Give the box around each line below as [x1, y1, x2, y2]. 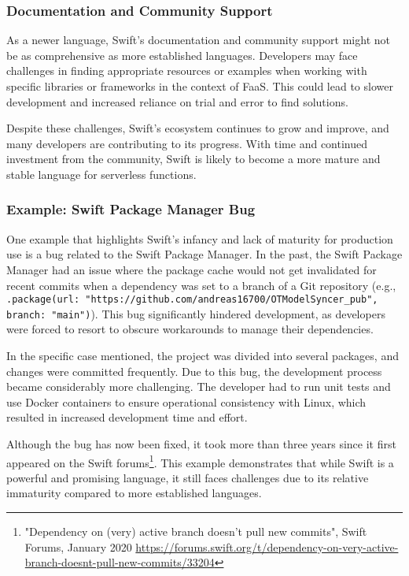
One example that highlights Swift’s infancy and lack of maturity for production [6, 230, 393, 247]
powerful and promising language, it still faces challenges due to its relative [6, 469, 369, 485]
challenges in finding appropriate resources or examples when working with [6, 62, 367, 79]
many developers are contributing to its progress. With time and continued [6, 135, 368, 151]
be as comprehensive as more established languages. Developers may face [6, 46, 358, 63]
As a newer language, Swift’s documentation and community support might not [6, 32, 390, 48]
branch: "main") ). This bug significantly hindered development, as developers [6, 305, 385, 321]
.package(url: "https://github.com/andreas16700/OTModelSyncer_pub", [6, 294, 378, 306]
